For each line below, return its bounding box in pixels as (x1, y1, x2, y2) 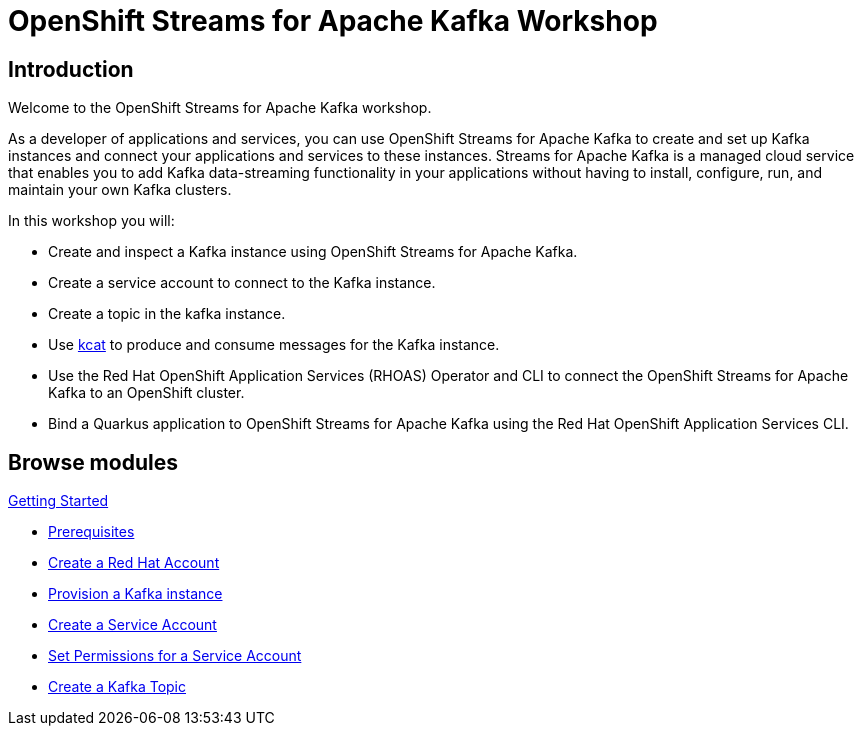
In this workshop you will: (8, 212, 175, 230)
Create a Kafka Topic (48, 678, 186, 696)
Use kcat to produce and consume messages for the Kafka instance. (48, 336, 500, 354)
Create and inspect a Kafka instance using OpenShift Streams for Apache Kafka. (48, 243, 578, 261)
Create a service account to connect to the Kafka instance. (48, 274, 436, 292)
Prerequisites (48, 523, 135, 541)
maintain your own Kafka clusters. (8, 181, 232, 199)
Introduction (8, 56, 134, 82)
